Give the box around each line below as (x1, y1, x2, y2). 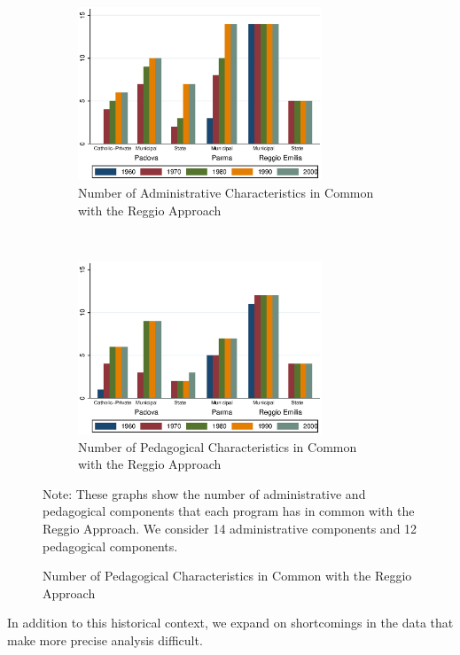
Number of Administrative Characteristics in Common (78, 183, 374, 201)
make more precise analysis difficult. (7, 631, 203, 650)
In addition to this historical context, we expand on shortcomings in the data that (7, 613, 454, 632)
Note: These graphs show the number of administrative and (43, 484, 366, 503)
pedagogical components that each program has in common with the (43, 502, 415, 520)
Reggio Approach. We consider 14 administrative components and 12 (43, 519, 417, 538)
